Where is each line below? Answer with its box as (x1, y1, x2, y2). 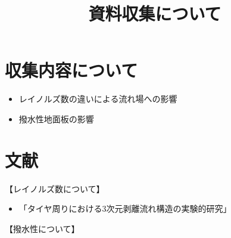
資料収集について (88, 1, 221, 26)
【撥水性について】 (5, 222, 80, 234)
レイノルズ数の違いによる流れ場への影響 (18, 92, 177, 105)
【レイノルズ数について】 (5, 182, 105, 194)
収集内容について (5, 58, 138, 82)
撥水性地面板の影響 (18, 112, 94, 125)
